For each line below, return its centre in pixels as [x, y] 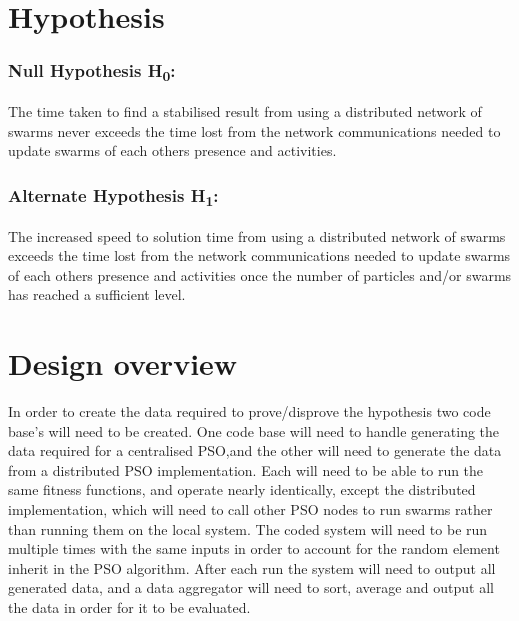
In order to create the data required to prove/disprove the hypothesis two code [249, 411]
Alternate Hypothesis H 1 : [113, 196]
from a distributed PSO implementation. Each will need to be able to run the [246, 469]
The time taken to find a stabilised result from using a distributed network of [245, 111]
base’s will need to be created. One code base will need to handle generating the [254, 430]
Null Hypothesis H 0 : [92, 72]
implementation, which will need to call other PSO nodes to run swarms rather [250, 508]
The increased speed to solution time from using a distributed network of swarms [257, 235]
